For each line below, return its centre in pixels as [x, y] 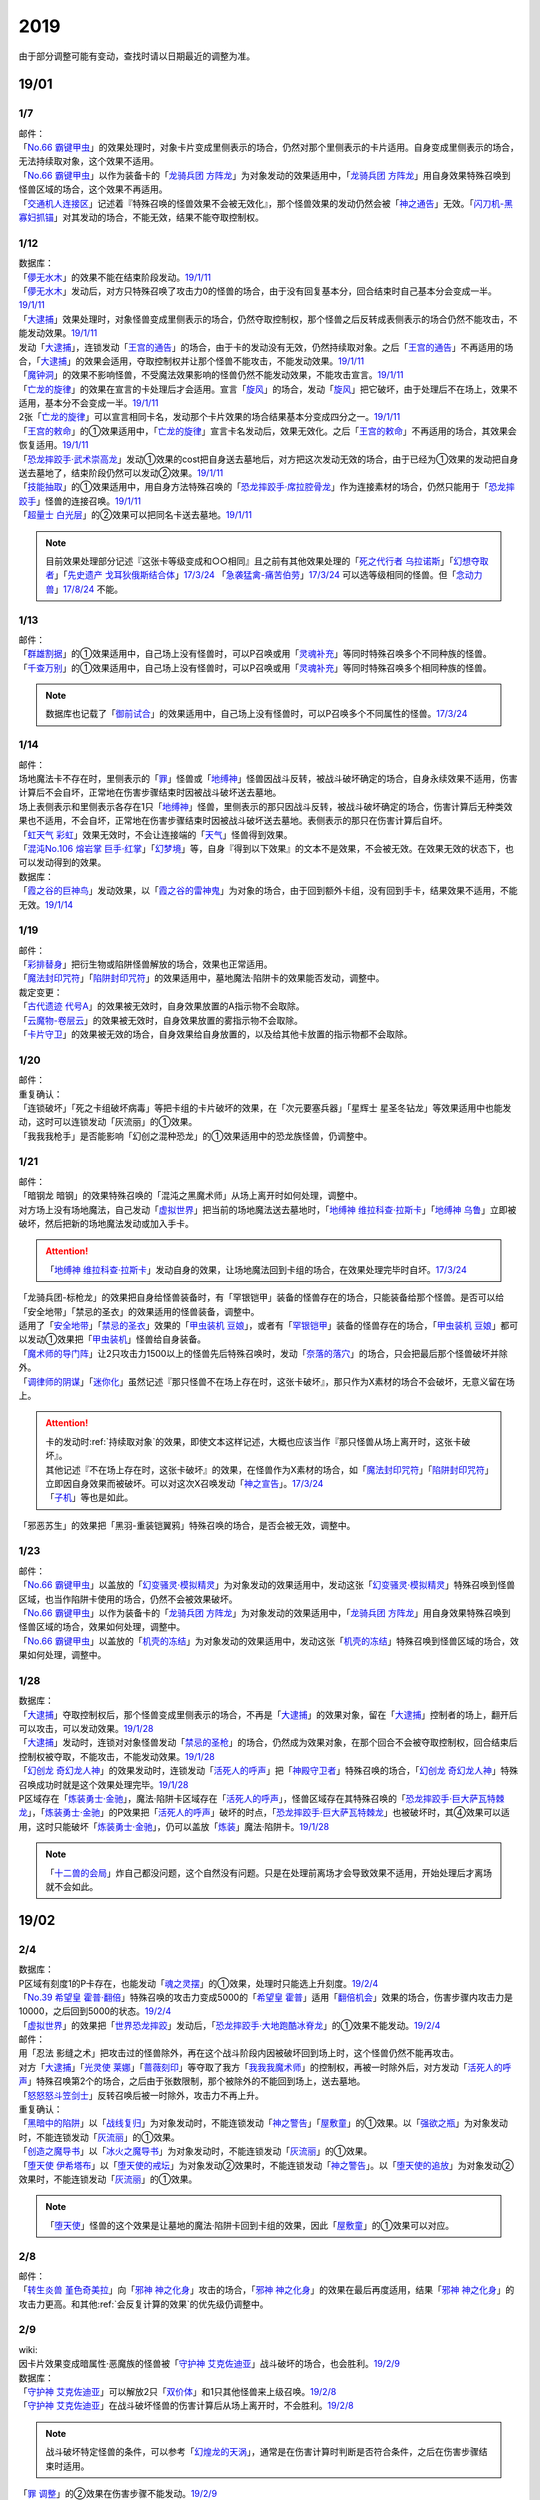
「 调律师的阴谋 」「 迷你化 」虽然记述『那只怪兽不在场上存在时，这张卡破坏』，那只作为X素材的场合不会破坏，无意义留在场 [266, 1381]
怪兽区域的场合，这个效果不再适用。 [93, 189]
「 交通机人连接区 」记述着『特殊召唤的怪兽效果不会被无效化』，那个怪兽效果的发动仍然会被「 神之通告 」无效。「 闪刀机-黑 [266, 203]
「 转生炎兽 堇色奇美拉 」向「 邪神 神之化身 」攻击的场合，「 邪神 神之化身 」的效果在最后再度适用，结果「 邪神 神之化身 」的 [266, 2290]
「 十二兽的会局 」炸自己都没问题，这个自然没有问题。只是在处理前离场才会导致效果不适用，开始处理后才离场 [268, 1872]
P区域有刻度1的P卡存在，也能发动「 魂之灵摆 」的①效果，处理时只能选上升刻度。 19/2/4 [198, 1983]
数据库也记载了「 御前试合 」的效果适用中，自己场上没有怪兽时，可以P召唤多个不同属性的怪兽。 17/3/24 [256, 714]
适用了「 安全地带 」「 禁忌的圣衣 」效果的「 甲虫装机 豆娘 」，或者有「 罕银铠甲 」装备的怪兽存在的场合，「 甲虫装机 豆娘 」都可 [268, 1325]
